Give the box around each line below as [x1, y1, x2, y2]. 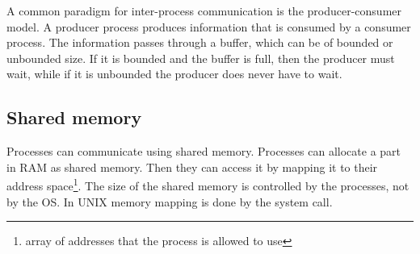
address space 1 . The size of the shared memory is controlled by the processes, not [6, 175, 409, 194]
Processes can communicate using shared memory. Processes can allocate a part [6, 143, 401, 160]
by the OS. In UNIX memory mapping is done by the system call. [6, 193, 333, 210]
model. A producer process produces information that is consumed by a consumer [6, 18, 411, 35]
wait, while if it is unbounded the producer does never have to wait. [6, 65, 342, 82]
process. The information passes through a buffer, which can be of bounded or [6, 34, 393, 51]
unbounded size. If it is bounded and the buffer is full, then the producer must [6, 49, 395, 66]
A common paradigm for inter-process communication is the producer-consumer [6, 2, 402, 19]
